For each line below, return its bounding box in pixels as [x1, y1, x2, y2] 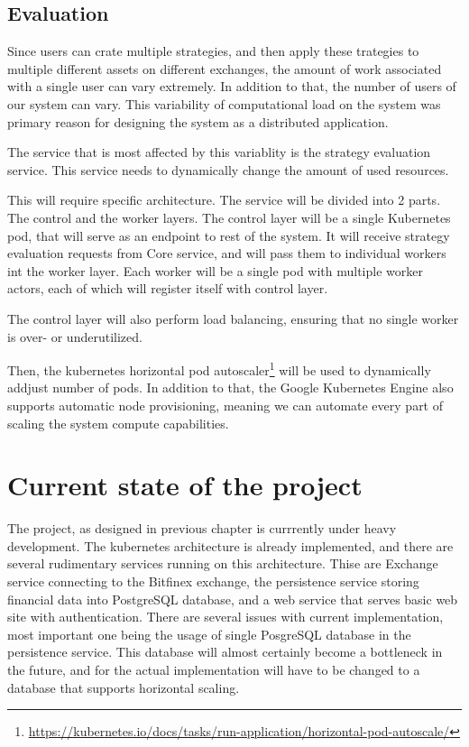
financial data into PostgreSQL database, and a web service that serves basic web [7, 589, 458, 608]
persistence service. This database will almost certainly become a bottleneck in [7, 642, 443, 661]
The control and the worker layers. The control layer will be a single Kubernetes [7, 207, 451, 226]
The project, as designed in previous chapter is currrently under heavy [7, 519, 397, 538]
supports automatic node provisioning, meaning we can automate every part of [7, 395, 444, 414]
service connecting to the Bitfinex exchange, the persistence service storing [7, 572, 419, 591]
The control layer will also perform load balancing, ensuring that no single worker [7, 309, 459, 327]
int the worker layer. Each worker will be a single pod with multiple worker [7, 261, 423, 280]
